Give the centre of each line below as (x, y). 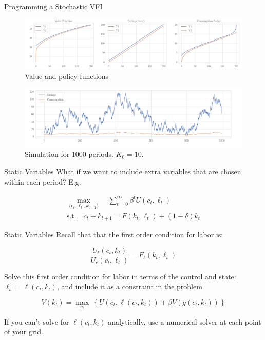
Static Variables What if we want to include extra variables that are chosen (123, 171)
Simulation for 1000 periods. (69, 154)
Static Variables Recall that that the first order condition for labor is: (114, 235)
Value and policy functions (67, 76)
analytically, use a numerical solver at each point (185, 321)
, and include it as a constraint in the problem (129, 286)
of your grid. (24, 332)
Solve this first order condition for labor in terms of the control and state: (120, 276)
